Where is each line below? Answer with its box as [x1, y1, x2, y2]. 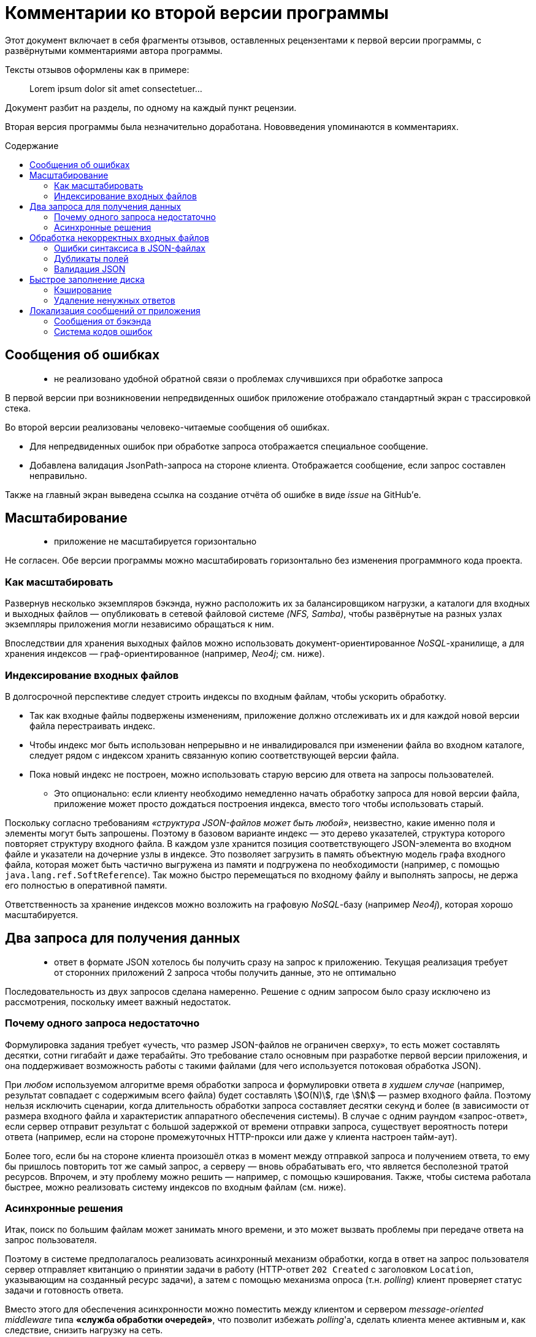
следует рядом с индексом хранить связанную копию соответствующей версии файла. [29, 749, 399, 760]
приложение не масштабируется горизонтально [54, 536, 257, 547]
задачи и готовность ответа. [5, 1285, 124, 1296]
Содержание [5, 140, 59, 151]
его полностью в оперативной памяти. [5, 879, 167, 891]
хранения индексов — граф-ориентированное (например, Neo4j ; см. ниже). [5, 648, 325, 659]
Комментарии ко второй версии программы [5, 2, 389, 23]
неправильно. [29, 470, 87, 481]
